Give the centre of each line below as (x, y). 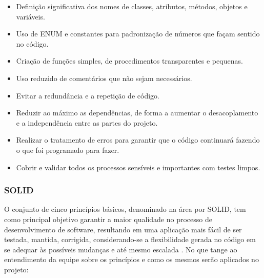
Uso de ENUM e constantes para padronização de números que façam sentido (138, 34)
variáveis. (31, 16)
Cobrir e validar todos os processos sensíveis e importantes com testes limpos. (138, 167)
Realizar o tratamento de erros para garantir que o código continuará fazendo (138, 140)
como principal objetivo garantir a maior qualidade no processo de (108, 219)
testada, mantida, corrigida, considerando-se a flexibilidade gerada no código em (130, 239)
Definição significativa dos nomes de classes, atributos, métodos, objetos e (132, 6)
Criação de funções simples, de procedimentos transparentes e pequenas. (129, 61)
